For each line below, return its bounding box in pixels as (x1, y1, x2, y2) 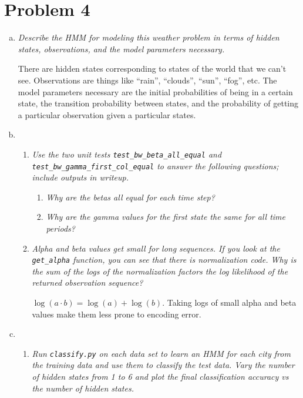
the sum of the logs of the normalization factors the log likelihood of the (32, 265, 288, 277)
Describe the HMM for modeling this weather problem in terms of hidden (18, 31, 280, 44)
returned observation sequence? (32, 276, 143, 289)
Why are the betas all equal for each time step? (46, 190, 215, 203)
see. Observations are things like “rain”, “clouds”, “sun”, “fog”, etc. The (18, 73, 277, 86)
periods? (46, 222, 75, 234)
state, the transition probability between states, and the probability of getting (18, 97, 299, 109)
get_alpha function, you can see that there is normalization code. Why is (32, 253, 297, 266)
